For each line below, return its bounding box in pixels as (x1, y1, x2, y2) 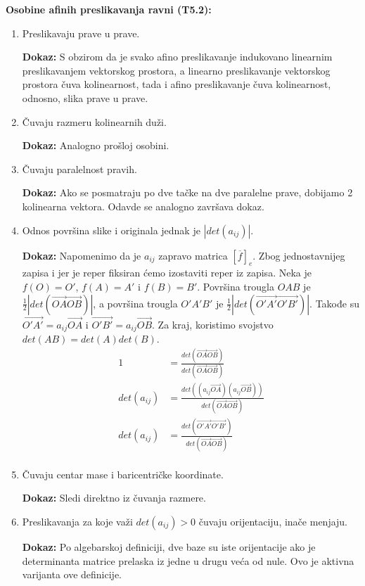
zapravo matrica (158, 248, 228, 262)
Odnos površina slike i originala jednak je (22, 222, 200, 237)
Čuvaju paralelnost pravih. (22, 161, 137, 176)
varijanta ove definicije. (22, 567, 122, 582)
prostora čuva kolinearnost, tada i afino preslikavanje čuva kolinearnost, (22, 77, 331, 91)
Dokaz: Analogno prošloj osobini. (22, 138, 169, 153)
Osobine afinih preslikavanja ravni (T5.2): (6, 2, 212, 16)
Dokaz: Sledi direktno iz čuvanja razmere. (22, 490, 206, 505)
